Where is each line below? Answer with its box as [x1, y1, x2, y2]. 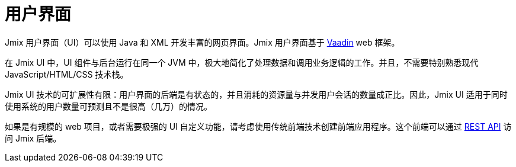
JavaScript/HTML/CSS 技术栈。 [5, 69, 129, 79]
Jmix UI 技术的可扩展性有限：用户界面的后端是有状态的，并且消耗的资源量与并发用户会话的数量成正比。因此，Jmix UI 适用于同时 [5, 89, 508, 99]
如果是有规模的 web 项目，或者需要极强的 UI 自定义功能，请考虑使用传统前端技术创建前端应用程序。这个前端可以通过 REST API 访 [5, 121, 512, 131]
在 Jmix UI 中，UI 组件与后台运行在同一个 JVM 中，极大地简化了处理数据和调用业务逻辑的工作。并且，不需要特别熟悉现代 [5, 57, 479, 68]
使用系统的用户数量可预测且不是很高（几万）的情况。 [5, 101, 212, 111]
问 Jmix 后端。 [5, 133, 62, 143]
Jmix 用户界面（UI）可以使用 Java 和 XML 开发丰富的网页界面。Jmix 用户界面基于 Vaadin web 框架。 [5, 37, 400, 47]
